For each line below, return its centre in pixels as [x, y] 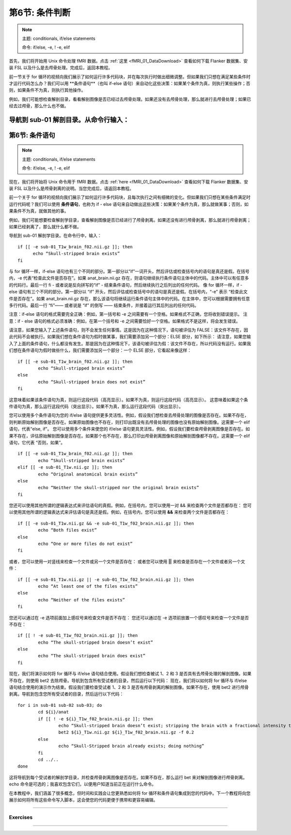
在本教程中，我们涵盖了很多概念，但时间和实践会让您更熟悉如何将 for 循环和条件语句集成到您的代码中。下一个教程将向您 [130, 793]
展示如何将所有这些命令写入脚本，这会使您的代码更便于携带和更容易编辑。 [83, 800]
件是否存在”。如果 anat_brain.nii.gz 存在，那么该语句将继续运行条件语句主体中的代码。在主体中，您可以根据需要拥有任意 [129, 298]
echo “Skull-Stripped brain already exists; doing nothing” [131, 746]
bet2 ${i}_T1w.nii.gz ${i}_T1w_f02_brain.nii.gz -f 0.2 [126, 733]
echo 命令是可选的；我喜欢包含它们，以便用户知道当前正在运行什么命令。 [82, 784]
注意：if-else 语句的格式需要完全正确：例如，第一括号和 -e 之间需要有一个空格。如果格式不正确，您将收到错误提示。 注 [128, 314]
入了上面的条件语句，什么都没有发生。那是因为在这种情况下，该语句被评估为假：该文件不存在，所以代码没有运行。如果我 [130, 343]
